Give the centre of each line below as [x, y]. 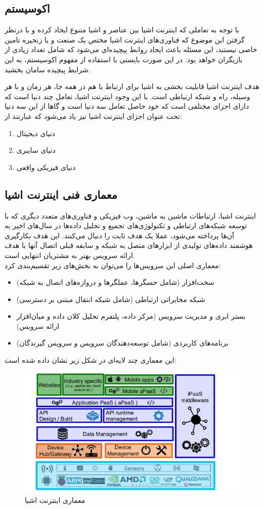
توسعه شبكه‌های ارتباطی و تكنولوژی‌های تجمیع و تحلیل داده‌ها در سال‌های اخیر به [126, 225]
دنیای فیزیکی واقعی [46, 167]
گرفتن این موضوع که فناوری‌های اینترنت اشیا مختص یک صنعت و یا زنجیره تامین [125, 39]
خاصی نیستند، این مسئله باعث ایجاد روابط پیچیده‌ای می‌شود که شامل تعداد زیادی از [131, 49]
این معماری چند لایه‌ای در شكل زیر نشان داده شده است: [91, 360]
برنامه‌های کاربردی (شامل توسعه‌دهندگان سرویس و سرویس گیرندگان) [122, 343]
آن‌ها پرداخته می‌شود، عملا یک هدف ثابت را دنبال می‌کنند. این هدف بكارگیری [119, 235]
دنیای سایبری [36, 150]
